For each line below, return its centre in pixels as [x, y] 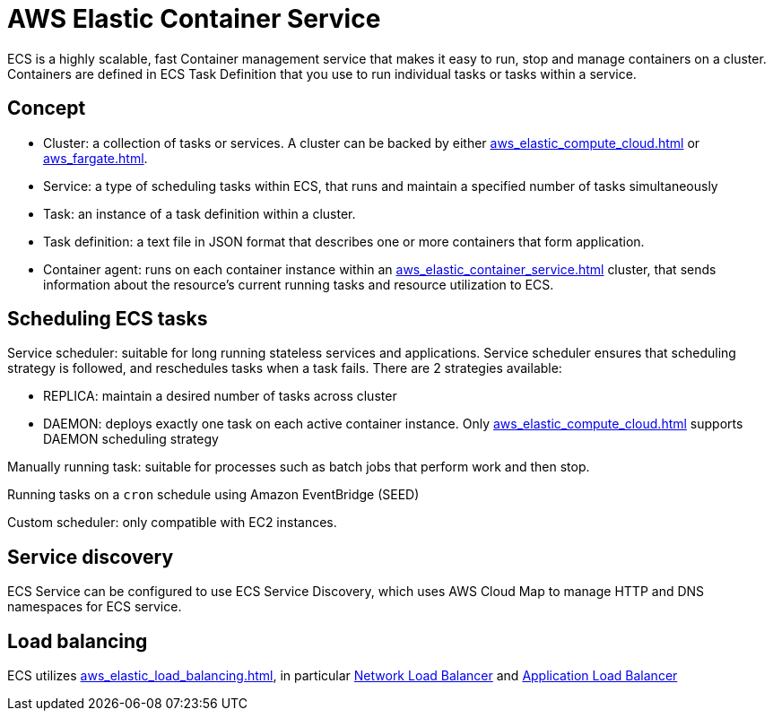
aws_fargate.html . [96, 158]
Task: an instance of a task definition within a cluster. [200, 213]
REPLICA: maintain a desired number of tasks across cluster [220, 396]
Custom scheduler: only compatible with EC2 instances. [172, 523]
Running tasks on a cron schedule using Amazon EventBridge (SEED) [213, 495]
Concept [47, 108]
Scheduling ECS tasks [108, 319]
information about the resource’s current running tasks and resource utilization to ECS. [299, 284]
